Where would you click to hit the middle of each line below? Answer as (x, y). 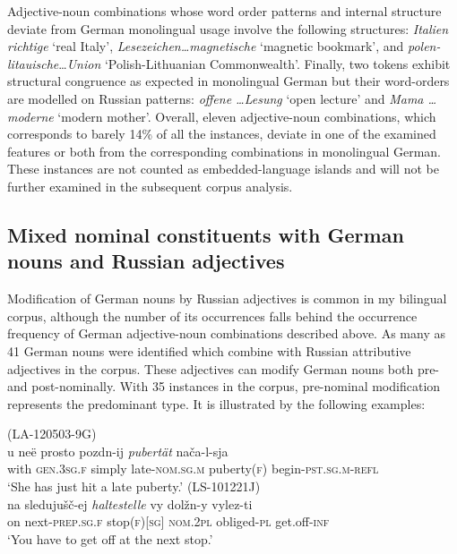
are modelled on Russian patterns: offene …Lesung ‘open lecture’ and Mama (216, 98)
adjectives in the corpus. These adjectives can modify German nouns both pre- (224, 368)
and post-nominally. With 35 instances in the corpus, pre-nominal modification (224, 386)
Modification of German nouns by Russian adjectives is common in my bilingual (227, 298)
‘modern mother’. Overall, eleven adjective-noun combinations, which (247, 116)
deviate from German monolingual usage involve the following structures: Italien (228, 28)
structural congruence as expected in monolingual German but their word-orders (228, 81)
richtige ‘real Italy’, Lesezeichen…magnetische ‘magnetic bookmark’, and (206, 46)
